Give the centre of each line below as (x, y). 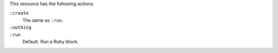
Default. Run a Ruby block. (51, 41)
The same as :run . (43, 20)
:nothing (21, 28)
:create (19, 13)
